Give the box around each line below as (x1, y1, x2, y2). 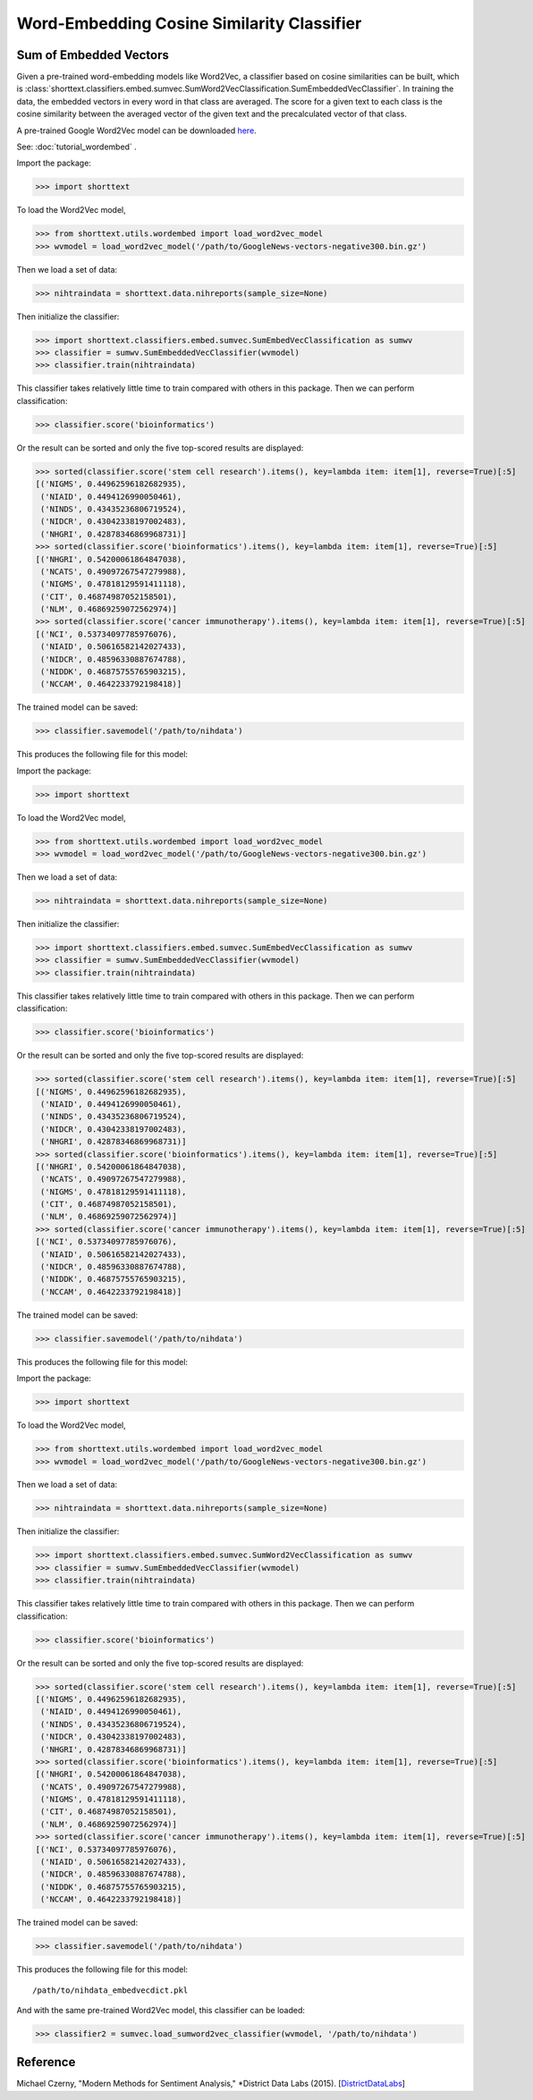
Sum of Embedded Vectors (16, 47, 169, 63)
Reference (16, 2054, 76, 2070)
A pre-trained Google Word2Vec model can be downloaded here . (16, 125, 257, 136)
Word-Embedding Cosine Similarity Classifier (16, 13, 362, 33)
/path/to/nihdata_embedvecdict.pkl (32, 1985, 189, 1995)
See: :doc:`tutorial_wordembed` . (16, 141, 138, 152)
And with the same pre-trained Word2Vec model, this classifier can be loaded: (16, 2004, 306, 2015)
